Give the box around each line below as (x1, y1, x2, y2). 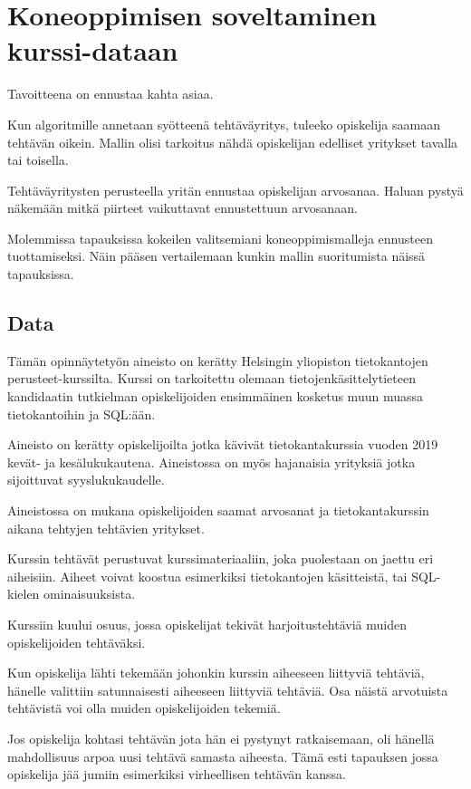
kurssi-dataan (7, 32, 178, 69)
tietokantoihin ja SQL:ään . (7, 404, 156, 423)
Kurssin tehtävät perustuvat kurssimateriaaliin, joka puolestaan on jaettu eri (7, 549, 434, 568)
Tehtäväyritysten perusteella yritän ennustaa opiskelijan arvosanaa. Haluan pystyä (7, 180, 464, 199)
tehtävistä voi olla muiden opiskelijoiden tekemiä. (7, 698, 281, 717)
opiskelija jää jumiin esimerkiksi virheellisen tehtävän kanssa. (7, 765, 346, 784)
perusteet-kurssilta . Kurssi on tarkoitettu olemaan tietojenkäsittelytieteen (7, 369, 416, 388)
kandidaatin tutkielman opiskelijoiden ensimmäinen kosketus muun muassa (7, 387, 423, 406)
